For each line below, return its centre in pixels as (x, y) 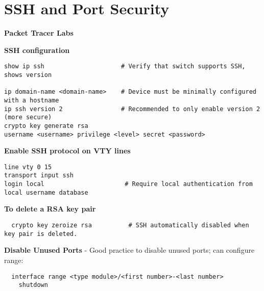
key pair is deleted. (41, 234)
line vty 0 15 (28, 167)
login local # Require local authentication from (128, 184)
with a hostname (32, 100)
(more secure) (28, 117)
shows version (28, 75)
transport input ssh (39, 176)
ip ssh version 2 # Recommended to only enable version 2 (132, 109)
